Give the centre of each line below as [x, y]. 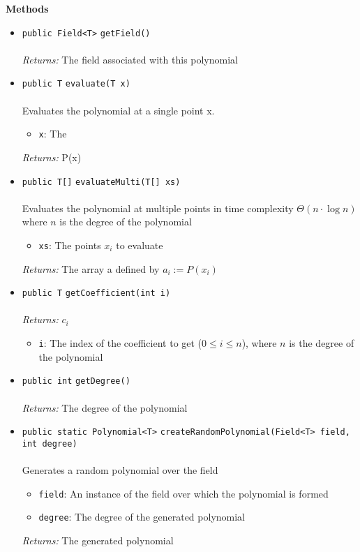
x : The [53, 134]
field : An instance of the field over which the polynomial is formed [183, 493]
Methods [27, 8]
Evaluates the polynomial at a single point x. [118, 110]
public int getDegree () [76, 381]
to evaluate [140, 245]
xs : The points [70, 245]
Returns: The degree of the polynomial [105, 407]
